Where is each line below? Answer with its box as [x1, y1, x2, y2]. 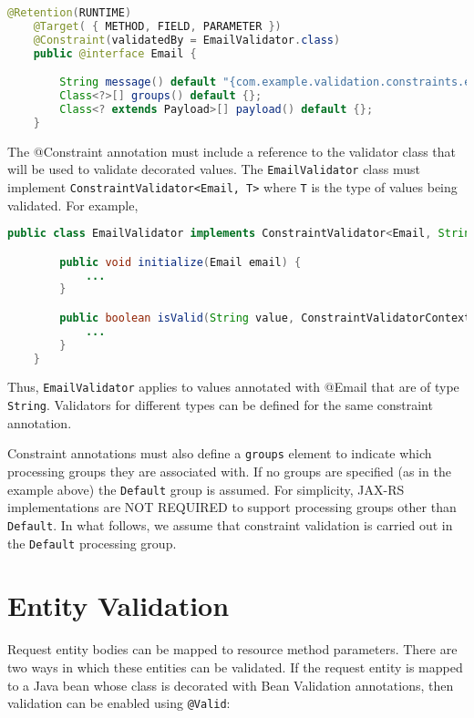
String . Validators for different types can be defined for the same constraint [7, 395, 433, 415]
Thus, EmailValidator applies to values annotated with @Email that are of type [7, 377, 459, 396]
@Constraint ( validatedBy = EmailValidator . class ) [33, 33, 341, 46]
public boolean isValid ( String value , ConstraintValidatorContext [59, 311, 471, 324]
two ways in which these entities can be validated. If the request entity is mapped [7, 657, 463, 676]
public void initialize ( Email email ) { [59, 255, 302, 269]
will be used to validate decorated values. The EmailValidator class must [7, 159, 420, 179]
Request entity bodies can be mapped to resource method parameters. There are [7, 640, 458, 659]
